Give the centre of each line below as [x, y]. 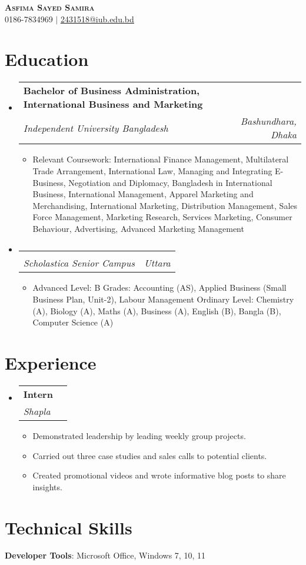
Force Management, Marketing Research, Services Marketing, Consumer [162, 217]
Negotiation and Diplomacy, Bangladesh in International [170, 182]
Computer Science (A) [73, 322]
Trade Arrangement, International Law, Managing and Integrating [152, 170]
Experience [51, 363]
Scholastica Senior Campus [79, 263]
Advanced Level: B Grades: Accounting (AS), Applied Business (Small [159, 288]
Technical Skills [69, 527]
